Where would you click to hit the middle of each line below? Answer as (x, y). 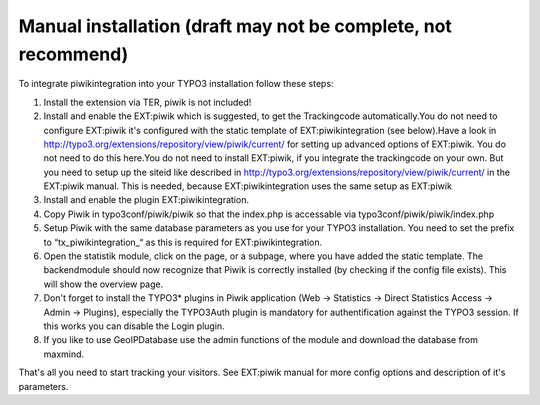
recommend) (73, 54)
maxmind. (64, 354)
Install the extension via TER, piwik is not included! (147, 102)
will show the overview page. (103, 284)
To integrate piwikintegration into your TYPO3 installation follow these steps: (176, 84)
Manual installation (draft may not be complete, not (235, 26)
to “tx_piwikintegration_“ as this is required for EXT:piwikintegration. (183, 242)
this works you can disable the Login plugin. (134, 326)
